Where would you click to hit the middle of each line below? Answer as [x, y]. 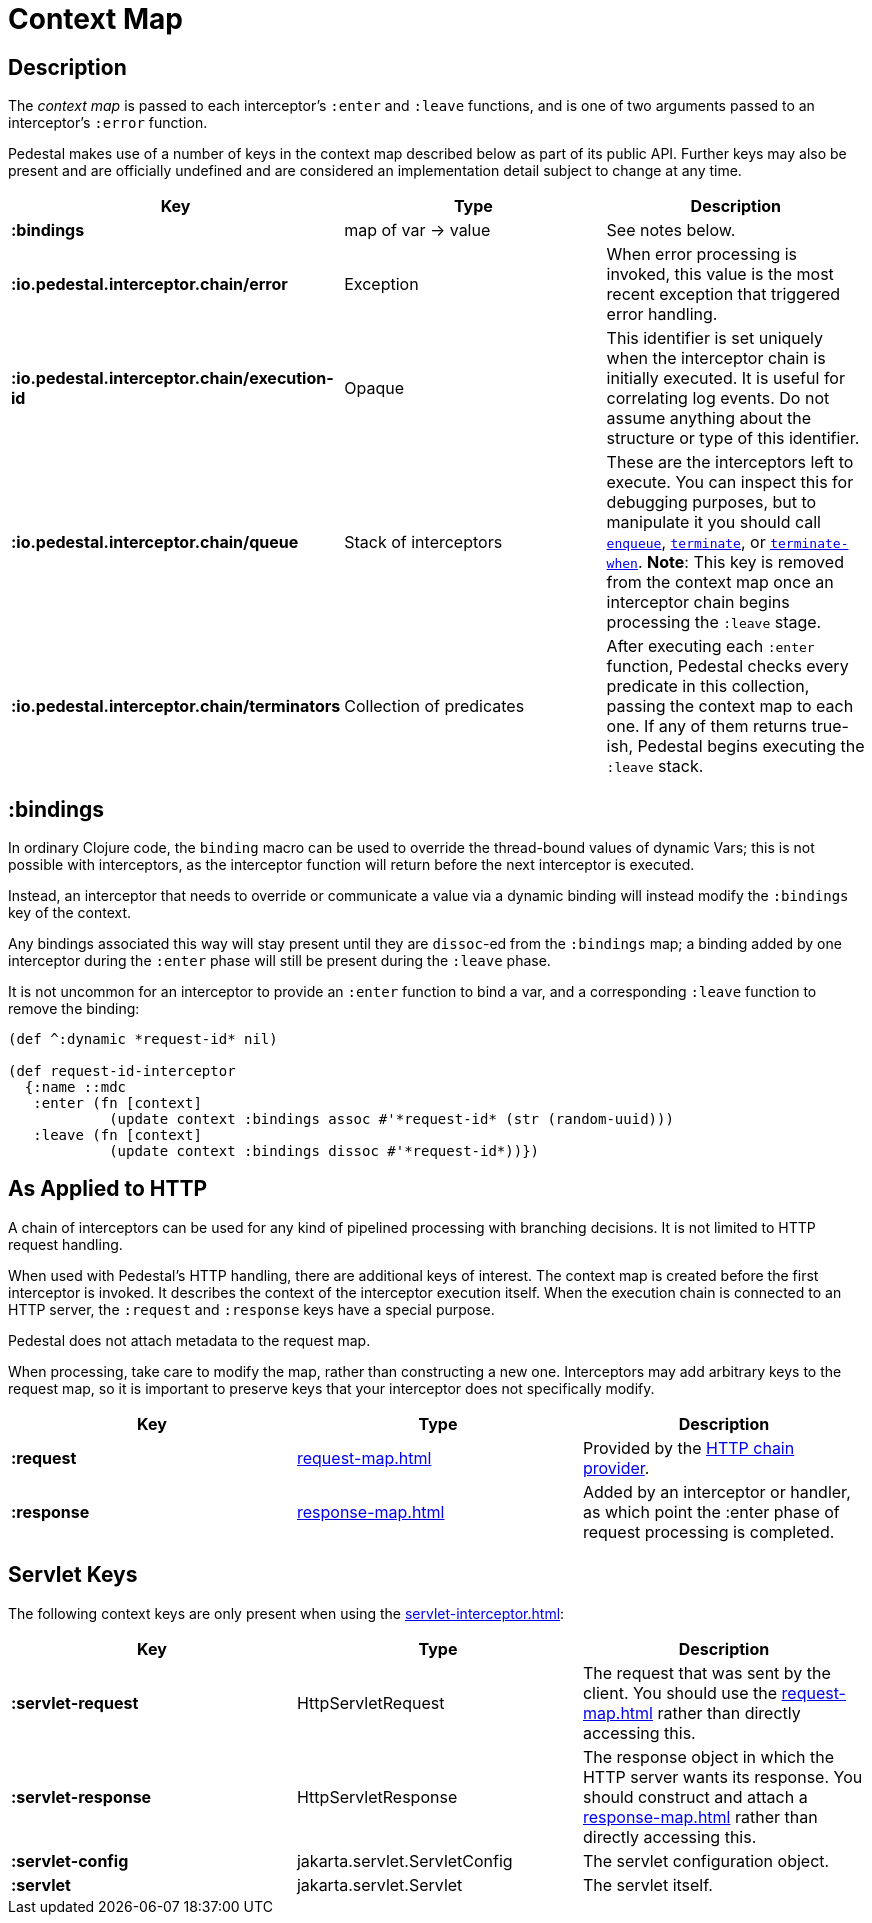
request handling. [65, 1244]
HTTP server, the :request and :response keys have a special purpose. [251, 1309]
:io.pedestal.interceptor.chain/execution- [172, 378]
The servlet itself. [647, 1884]
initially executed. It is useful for [725, 378]
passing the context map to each [730, 706]
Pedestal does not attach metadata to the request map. [189, 1340]
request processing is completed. [708, 1531]
